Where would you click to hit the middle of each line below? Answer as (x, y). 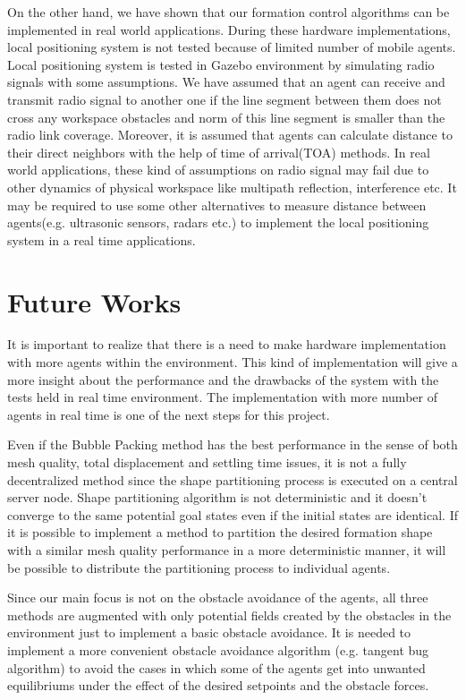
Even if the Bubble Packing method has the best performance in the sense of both (233, 444)
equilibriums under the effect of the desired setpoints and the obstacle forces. (218, 685)
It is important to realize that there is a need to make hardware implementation (227, 344)
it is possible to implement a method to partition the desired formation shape (220, 532)
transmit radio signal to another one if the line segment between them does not (225, 99)
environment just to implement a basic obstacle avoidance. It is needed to (209, 632)
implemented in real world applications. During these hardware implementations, (229, 29)
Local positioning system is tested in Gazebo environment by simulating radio (221, 64)
